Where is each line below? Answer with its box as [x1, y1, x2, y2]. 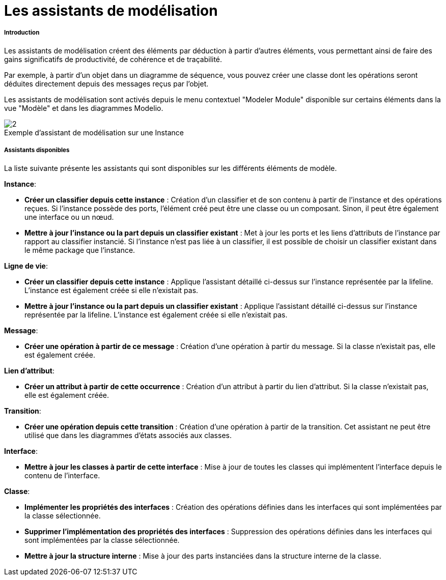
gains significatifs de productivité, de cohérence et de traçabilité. [4, 54, 222, 64]
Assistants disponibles [4, 147, 70, 154]
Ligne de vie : [4, 261, 48, 270]
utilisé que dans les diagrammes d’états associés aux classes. [24, 430, 232, 440]
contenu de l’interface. [24, 471, 100, 480]
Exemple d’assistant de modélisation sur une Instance [4, 128, 184, 137]
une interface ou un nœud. [24, 212, 114, 221]
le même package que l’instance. [24, 245, 135, 254]
